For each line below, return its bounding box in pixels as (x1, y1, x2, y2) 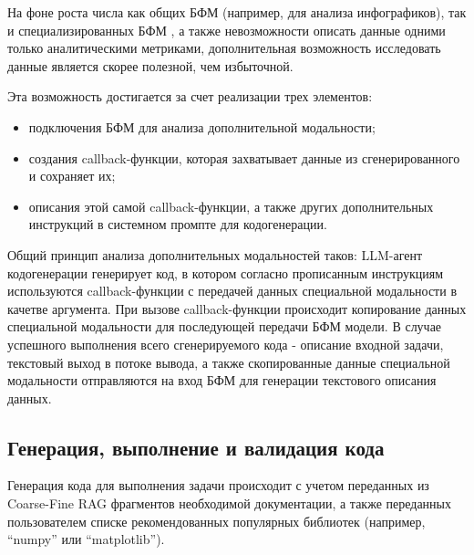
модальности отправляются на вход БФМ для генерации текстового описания (7, 371, 437, 390)
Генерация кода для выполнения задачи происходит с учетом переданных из (7, 476, 429, 495)
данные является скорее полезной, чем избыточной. (7, 56, 294, 75)
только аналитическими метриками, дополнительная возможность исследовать (7, 38, 441, 58)
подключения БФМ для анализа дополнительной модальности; (28, 117, 376, 136)
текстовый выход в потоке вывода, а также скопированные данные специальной (7, 352, 450, 372)
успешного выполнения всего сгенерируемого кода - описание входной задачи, (7, 334, 444, 353)
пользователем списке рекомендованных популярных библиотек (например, (7, 511, 426, 530)
